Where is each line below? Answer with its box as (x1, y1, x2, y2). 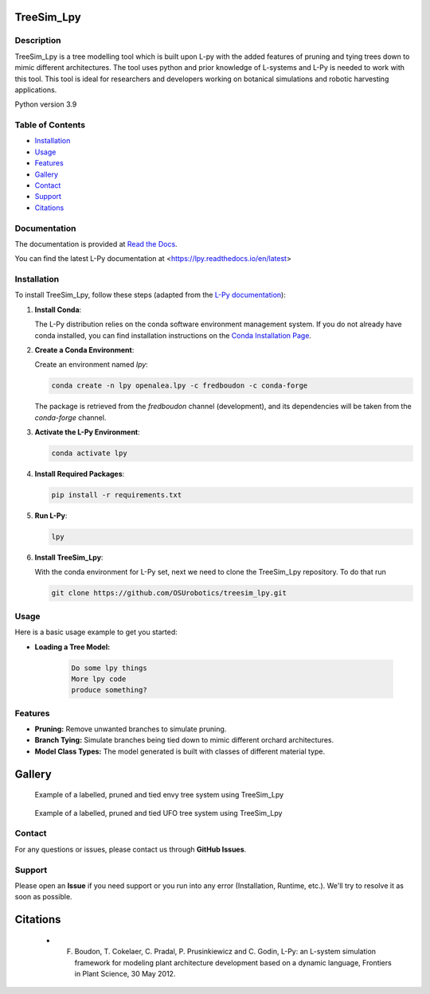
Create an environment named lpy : (34, 360, 149, 369)
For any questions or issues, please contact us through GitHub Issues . (14, 844, 247, 854)
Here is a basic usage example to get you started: (14, 627, 178, 637)
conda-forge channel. (34, 412, 107, 422)
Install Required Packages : (34, 470, 125, 479)
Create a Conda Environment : (34, 345, 135, 355)
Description (14, 35, 61, 46)
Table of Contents (14, 119, 86, 131)
